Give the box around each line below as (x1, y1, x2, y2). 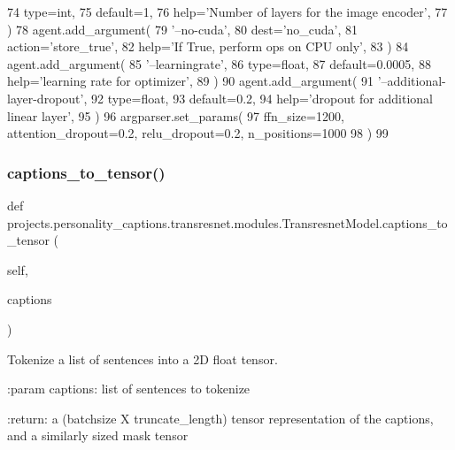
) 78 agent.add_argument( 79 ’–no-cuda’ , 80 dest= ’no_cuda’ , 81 (7, 19, 359, 38)
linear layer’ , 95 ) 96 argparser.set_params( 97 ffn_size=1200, (7, 106, 344, 125)
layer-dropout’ (7, 88, 84, 107)
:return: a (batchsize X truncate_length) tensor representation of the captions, (7, 408, 434, 427)
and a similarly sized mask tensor (7, 426, 189, 445)
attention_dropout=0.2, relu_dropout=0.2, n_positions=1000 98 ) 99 (7, 124, 389, 142)
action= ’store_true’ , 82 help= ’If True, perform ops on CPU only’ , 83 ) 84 (7, 37, 409, 56)
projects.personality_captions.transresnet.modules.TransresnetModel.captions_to (7, 213, 448, 232)
